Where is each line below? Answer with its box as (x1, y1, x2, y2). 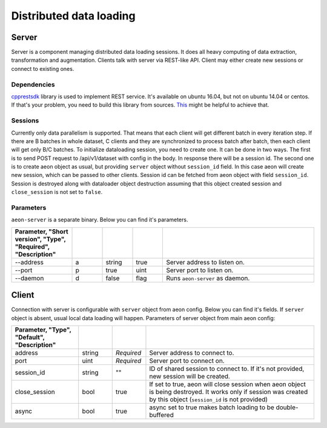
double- (276, 403, 299, 412)
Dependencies (11, 80, 56, 89)
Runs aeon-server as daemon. (166, 273, 250, 282)
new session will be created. (149, 372, 230, 381)
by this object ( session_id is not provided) (149, 395, 268, 404)
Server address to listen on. (166, 258, 245, 266)
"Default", (15, 333, 45, 342)
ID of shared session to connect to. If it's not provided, (149, 364, 305, 373)
